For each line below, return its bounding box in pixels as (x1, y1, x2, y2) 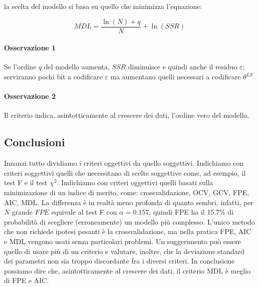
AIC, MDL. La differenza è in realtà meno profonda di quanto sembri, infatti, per (4, 197, 254, 207)
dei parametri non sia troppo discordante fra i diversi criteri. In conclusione (4, 256, 235, 266)
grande (11, 207, 33, 217)
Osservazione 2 (4, 91, 56, 101)
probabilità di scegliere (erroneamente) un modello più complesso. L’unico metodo (4, 216, 255, 227)
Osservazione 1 (4, 42, 56, 53)
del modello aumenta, (44, 61, 110, 72)
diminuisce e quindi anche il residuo (128, 61, 238, 72)
